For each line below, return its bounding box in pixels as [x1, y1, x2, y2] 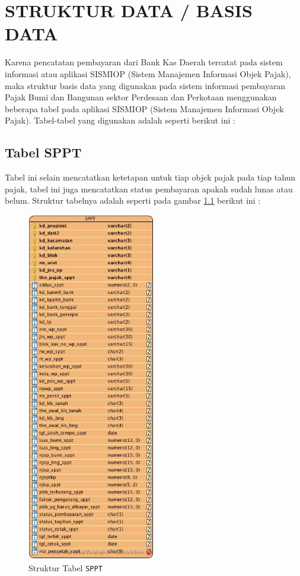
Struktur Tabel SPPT [28, 562, 103, 574]
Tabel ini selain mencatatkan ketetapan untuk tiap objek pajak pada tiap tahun [5, 171, 296, 183]
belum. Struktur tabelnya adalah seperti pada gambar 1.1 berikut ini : [5, 194, 261, 207]
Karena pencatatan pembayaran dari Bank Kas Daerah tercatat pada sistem [5, 56, 283, 68]
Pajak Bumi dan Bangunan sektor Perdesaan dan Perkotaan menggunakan [5, 91, 277, 103]
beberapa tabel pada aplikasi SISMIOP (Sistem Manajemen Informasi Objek [5, 102, 284, 115]
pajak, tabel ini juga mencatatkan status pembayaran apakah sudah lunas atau [5, 182, 293, 195]
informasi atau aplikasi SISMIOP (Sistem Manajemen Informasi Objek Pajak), [5, 67, 291, 80]
